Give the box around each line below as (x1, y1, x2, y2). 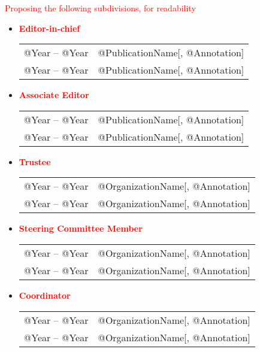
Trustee (19, 155, 51, 168)
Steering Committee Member (19, 222, 143, 235)
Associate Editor (19, 89, 89, 101)
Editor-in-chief (19, 22, 80, 34)
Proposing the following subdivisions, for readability (5, 2, 196, 14)
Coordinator (19, 289, 71, 301)
